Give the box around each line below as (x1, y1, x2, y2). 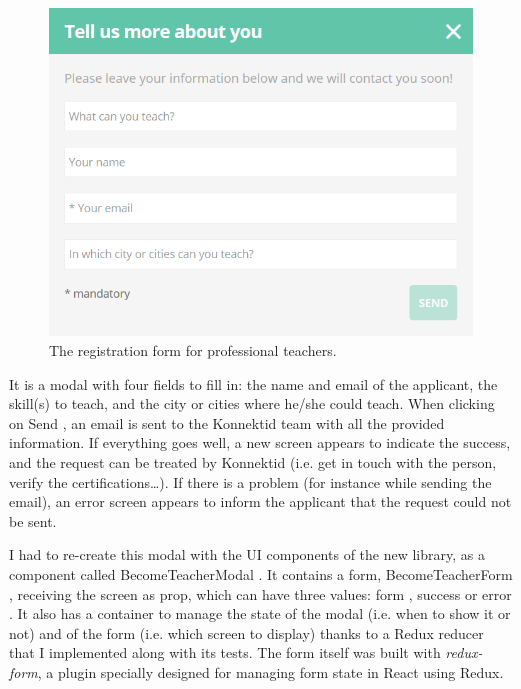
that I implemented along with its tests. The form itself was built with (9, 642, 441, 663)
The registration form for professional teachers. (49, 339, 337, 360)
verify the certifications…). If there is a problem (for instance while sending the (9, 471, 492, 492)
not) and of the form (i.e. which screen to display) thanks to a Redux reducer (9, 622, 484, 643)
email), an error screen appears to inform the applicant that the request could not (9, 491, 512, 512)
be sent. (9, 510, 57, 531)
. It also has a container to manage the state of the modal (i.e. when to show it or (9, 603, 511, 624)
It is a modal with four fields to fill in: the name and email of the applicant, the (9, 373, 498, 394)
